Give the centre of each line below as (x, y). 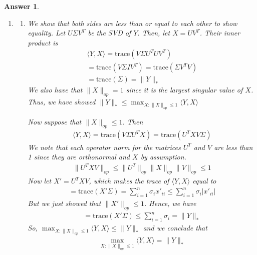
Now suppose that (55, 121)
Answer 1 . (22, 6)
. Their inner (220, 33)
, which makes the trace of (129, 181)
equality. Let (47, 33)
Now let (40, 181)
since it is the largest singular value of (184, 90)
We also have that (55, 90)
